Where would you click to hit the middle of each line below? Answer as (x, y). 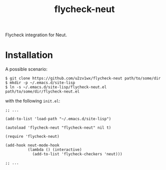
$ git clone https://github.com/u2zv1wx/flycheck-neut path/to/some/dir (83, 78)
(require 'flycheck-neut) (32, 137)
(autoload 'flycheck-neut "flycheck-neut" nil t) (58, 128)
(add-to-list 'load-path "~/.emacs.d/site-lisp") (58, 119)
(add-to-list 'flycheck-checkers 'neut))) (77, 154)
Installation (29, 55)
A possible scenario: (26, 69)
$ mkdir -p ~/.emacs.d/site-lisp (40, 83)
